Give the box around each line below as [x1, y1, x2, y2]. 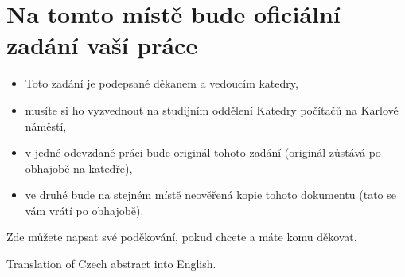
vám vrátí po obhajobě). [25, 201, 144, 218]
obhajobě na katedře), [25, 159, 133, 176]
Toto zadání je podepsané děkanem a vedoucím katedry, [25, 75, 298, 92]
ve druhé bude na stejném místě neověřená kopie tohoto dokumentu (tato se [25, 186, 396, 203]
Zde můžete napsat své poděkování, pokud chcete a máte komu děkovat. [6, 228, 357, 245]
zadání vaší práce [6, 29, 198, 61]
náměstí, [25, 117, 67, 134]
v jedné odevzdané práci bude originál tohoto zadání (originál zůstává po [25, 144, 381, 161]
